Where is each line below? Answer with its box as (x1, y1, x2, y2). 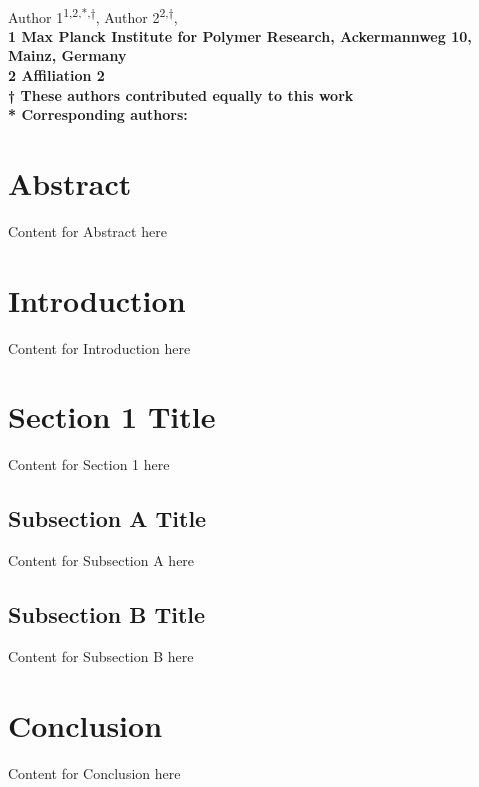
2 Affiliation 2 (8, 65, 105, 86)
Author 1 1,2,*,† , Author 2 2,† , (8, 3, 178, 27)
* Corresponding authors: (8, 104, 188, 125)
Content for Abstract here (8, 220, 167, 241)
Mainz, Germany (8, 45, 127, 66)
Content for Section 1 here (8, 454, 170, 475)
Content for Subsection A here (8, 550, 195, 571)
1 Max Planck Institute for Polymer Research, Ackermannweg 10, (8, 25, 472, 46)
